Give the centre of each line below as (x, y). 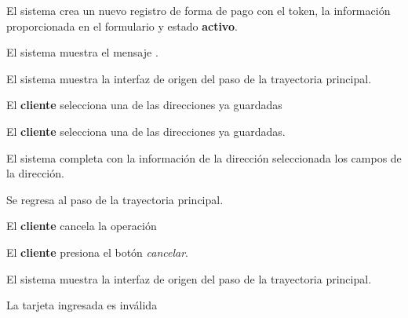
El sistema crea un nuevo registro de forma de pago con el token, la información (199, 10)
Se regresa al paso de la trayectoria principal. (115, 199)
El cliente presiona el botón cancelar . (98, 252)
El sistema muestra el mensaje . (82, 52)
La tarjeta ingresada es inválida (82, 305)
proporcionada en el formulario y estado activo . (122, 26)
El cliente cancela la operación (82, 226)
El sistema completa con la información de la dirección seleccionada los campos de (204, 157)
